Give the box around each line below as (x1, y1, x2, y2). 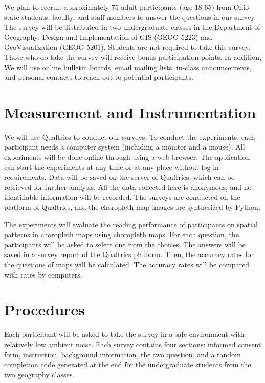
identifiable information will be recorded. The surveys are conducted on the (4, 192, 240, 202)
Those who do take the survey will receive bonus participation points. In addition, (4, 51, 261, 62)
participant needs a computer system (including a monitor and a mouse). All (4, 141, 245, 152)
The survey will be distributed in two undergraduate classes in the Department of (4, 22, 260, 32)
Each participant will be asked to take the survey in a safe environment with (4, 329, 245, 339)
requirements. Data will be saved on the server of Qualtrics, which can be (4, 172, 235, 182)
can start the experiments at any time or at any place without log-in (4, 161, 219, 172)
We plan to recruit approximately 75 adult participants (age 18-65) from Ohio (4, 2, 249, 12)
